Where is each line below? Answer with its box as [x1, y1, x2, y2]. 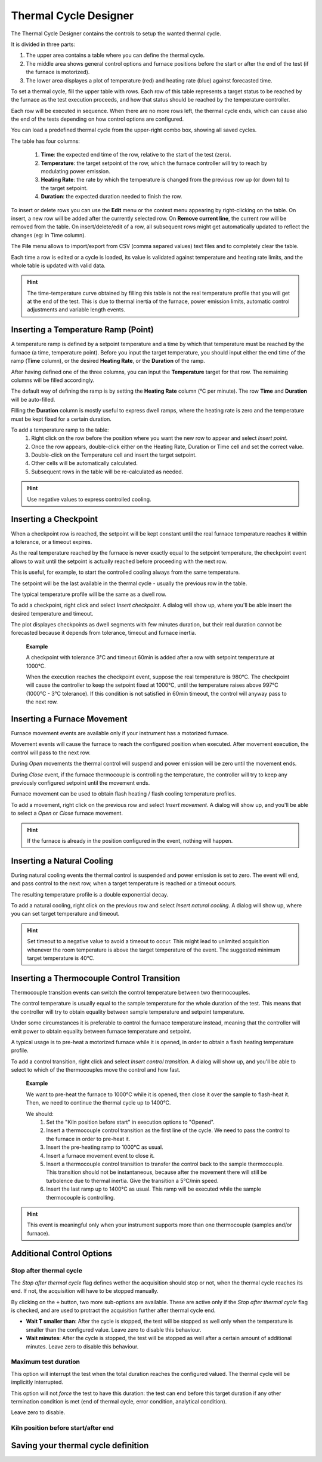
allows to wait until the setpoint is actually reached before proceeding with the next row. [11, 558, 227, 565]
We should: [26, 1110, 54, 1117]
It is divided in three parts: [11, 41, 76, 48]
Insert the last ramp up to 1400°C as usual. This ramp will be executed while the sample [46, 1185, 262, 1192]
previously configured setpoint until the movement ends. [11, 779, 150, 787]
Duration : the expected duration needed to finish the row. [41, 193, 182, 200]
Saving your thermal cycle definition [11, 1440, 149, 1451]
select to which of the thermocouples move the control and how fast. [11, 1066, 181, 1073]
